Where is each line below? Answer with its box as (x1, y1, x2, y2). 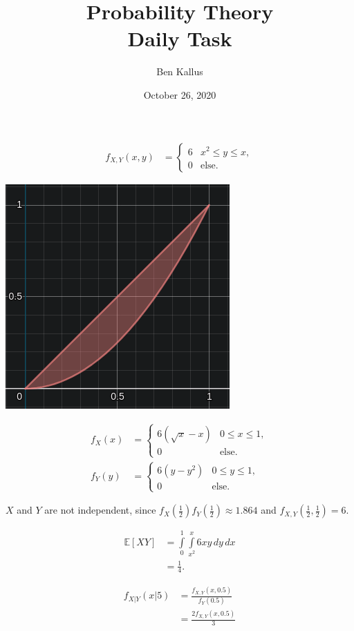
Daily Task (127, 24, 232, 52)
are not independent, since (44, 503, 156, 517)
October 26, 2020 (143, 87, 216, 101)
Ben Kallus (156, 64, 203, 79)
